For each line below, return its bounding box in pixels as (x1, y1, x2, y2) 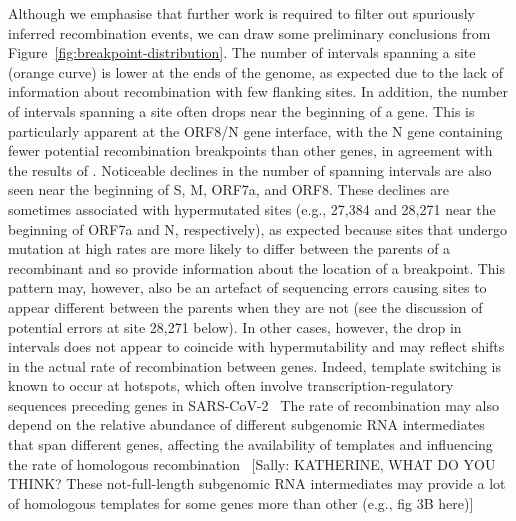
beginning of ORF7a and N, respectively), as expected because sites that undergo (8, 218, 508, 239)
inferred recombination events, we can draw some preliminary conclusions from (8, 22, 491, 43)
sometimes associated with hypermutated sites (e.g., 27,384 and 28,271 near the (8, 198, 496, 219)
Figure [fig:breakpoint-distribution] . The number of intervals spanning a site (8, 42, 476, 63)
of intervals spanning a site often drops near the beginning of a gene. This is (8, 100, 475, 121)
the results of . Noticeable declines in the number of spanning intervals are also (8, 159, 492, 180)
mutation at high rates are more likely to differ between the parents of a (8, 238, 451, 259)
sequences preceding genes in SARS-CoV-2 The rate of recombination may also (8, 394, 499, 415)
